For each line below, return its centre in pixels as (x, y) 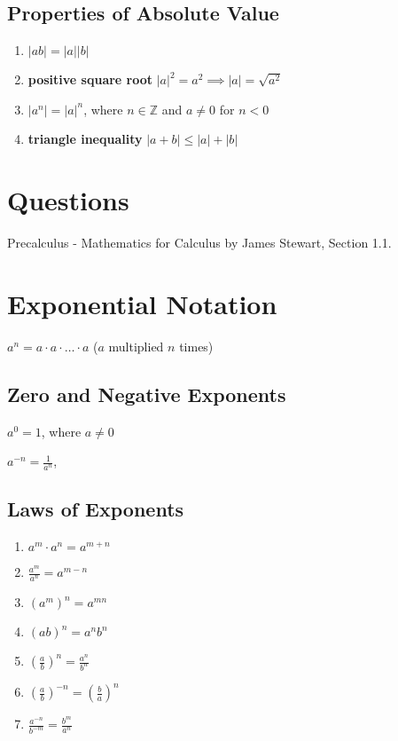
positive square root (90, 79)
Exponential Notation (142, 303)
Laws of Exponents (96, 509)
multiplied (136, 346)
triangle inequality (85, 139)
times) (196, 346)
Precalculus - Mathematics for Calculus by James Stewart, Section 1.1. (199, 243)
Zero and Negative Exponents (147, 394)
